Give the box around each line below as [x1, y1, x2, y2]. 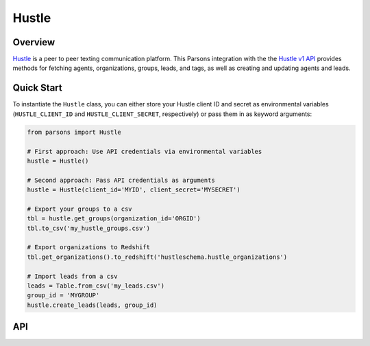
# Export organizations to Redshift [27, 244, 151, 251]
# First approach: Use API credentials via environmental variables [27, 148, 262, 155]
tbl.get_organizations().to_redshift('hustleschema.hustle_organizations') [27, 253, 288, 261]
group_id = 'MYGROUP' [27, 292, 100, 299]
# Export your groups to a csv [27, 205, 133, 213]
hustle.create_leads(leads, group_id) [27, 301, 158, 309]
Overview [12, 36, 56, 48]
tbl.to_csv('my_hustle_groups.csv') [27, 224, 151, 232]
